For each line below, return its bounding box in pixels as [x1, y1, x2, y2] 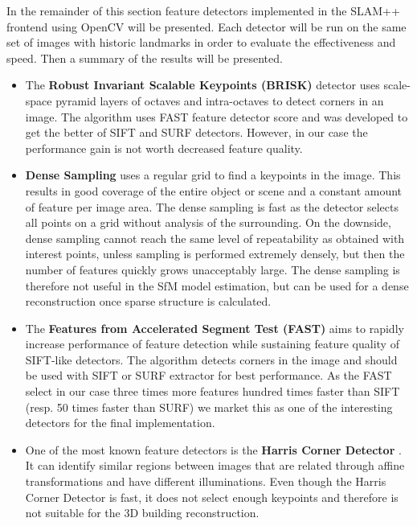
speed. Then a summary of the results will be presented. [6, 49, 283, 66]
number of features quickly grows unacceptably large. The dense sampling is [25, 261, 400, 277]
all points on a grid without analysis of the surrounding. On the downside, [25, 214, 391, 231]
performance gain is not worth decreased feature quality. [25, 139, 303, 156]
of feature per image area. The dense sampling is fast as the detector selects [25, 198, 399, 215]
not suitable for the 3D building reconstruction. [25, 504, 260, 521]
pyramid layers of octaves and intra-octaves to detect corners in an [55, 92, 384, 109]
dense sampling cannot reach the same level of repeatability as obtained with [25, 229, 405, 246]
